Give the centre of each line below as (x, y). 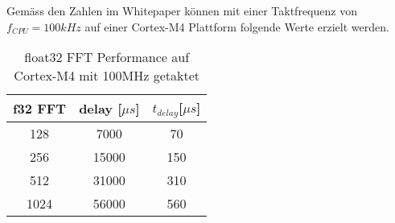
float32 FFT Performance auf (107, 57)
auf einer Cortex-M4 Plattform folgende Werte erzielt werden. (237, 26)
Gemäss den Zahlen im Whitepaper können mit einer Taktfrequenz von (182, 10)
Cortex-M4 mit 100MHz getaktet (107, 76)
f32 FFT (40, 109)
